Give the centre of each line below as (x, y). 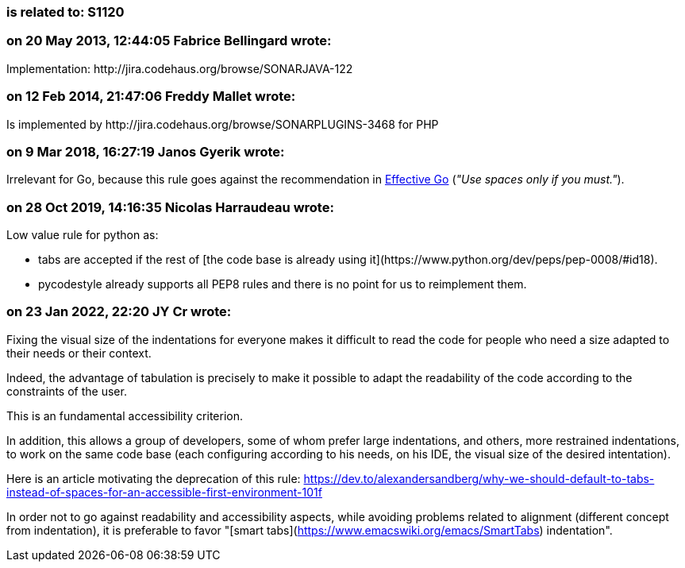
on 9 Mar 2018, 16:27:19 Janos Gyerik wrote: (146, 151)
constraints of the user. (67, 391)
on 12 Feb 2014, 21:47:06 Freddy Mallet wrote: (151, 97)
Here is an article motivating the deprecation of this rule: (154, 478)
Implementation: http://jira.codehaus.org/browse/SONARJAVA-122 (180, 68)
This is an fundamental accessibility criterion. (125, 415)
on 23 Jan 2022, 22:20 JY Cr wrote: (119, 312)
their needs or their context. (79, 353)
